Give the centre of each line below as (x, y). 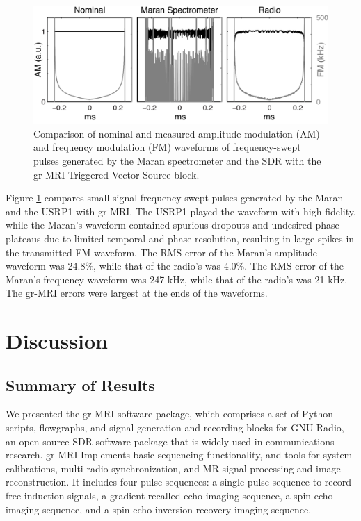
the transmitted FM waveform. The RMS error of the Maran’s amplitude (162, 252)
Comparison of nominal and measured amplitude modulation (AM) (177, 133)
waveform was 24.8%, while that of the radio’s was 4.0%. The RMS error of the (175, 266)
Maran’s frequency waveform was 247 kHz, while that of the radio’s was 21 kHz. (177, 279)
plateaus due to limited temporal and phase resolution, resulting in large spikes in (180, 238)
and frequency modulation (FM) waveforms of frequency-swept (167, 147)
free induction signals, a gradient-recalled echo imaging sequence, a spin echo (169, 496)
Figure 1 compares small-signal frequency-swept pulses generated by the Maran (175, 198)
